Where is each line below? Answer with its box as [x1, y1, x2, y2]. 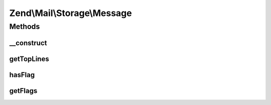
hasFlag [9, 70, 35, 79]
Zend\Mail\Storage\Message [9, 7, 132, 18]
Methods [9, 22, 40, 31]
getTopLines [9, 54, 50, 63]
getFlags [9, 86, 38, 95]
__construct [9, 38, 47, 47]
